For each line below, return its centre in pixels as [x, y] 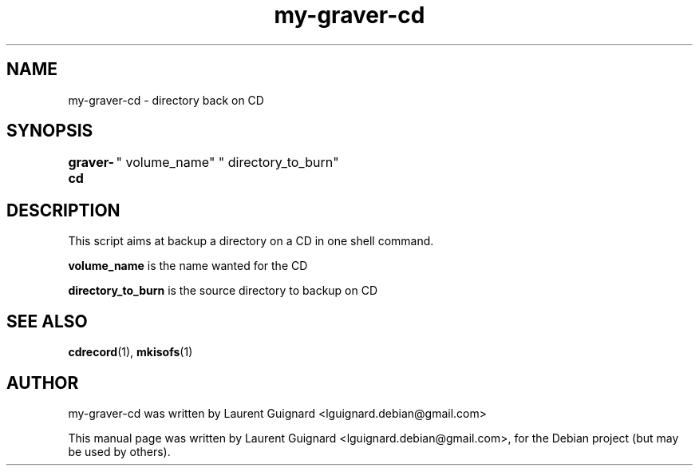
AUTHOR [43, 383]
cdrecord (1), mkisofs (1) [130, 352]
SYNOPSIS [50, 131]
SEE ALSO [47, 321]
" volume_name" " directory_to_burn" [227, 163]
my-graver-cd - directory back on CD [166, 100]
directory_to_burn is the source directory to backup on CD [223, 291]
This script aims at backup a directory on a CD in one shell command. [251, 241]
